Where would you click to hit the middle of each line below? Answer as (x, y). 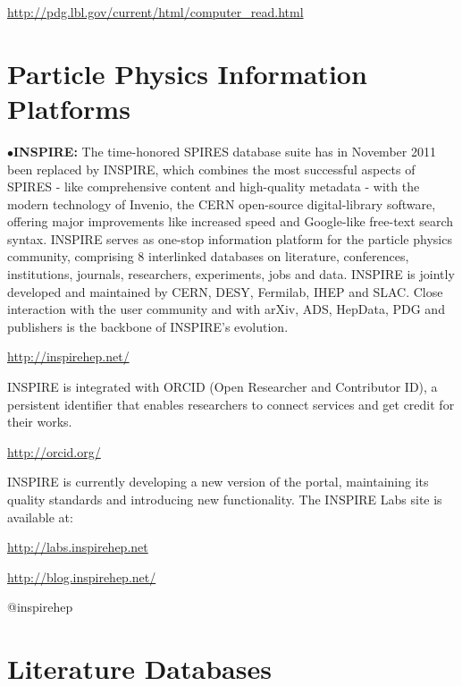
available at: (40, 517)
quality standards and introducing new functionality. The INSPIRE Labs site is (225, 499)
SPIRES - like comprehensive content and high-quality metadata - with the (214, 186)
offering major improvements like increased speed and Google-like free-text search (231, 221)
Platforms (69, 108)
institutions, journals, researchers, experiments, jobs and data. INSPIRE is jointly (231, 274)
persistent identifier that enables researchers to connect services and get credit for (231, 404)
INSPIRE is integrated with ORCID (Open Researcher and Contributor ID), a (223, 387)
